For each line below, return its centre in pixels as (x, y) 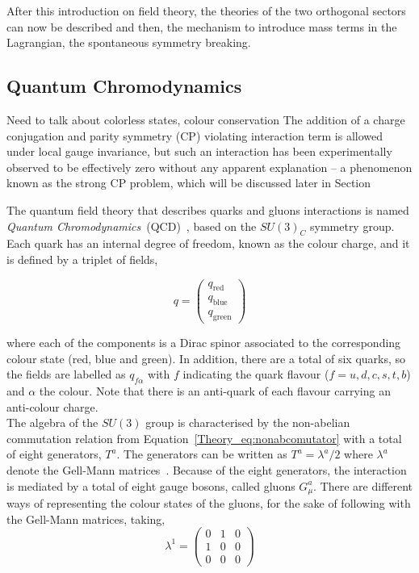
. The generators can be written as (202, 454)
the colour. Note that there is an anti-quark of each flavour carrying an (215, 391)
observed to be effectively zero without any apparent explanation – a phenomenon (209, 167)
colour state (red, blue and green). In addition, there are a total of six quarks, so (206, 358)
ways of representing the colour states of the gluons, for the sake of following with (209, 503)
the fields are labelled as (66, 374)
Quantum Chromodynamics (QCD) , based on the (132, 226)
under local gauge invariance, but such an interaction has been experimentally (199, 151)
